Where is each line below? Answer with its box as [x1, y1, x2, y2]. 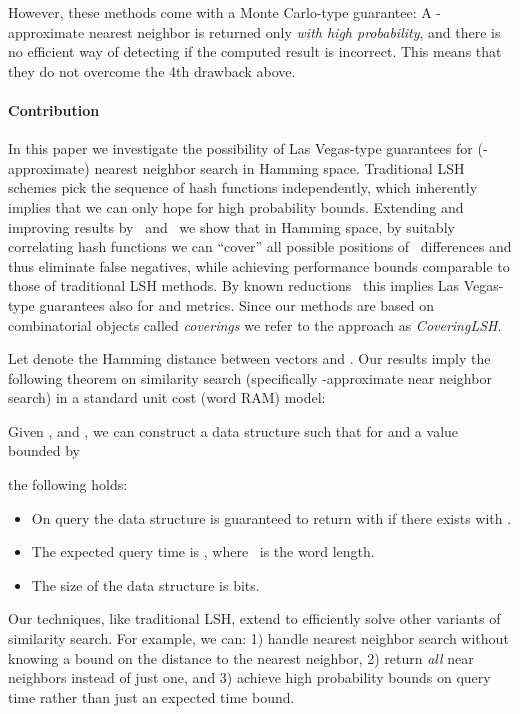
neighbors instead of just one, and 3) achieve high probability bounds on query [8, 667, 491, 688]
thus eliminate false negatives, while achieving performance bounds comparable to [8, 255, 510, 276]
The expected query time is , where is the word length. [31, 541, 375, 562]
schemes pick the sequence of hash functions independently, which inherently [8, 177, 478, 198]
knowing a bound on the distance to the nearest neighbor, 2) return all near [8, 647, 474, 668]
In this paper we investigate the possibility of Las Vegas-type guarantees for [8, 138, 473, 159]
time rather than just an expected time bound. [8, 686, 295, 707]
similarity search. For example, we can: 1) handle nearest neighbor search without [8, 628, 509, 649]
